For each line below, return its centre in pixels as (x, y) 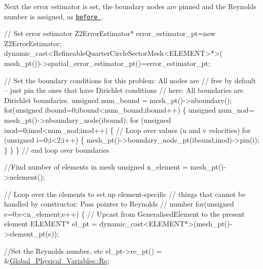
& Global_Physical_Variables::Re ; (57, 261)
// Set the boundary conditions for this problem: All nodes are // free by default (130, 80)
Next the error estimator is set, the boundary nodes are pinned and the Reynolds (130, 6)
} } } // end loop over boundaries (57, 149)
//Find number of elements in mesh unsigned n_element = (96, 167)
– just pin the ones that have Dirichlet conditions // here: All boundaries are (124, 90)
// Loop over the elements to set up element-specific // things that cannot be (125, 194)
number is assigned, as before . (54, 16)
